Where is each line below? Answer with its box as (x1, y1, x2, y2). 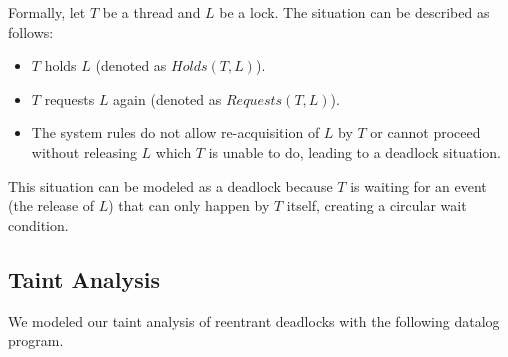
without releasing (31, 141, 137, 162)
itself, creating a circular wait (286, 195, 467, 216)
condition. (8, 214, 69, 235)
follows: (8, 21, 54, 42)
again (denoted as (113, 88, 222, 109)
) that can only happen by (108, 195, 270, 216)
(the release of (8, 195, 95, 216)
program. (8, 330, 64, 351)
